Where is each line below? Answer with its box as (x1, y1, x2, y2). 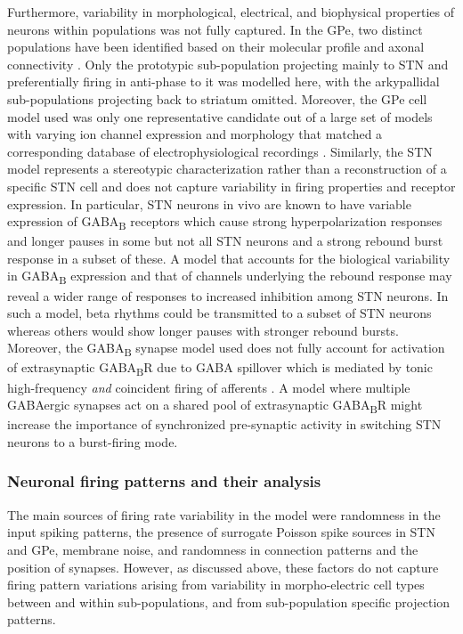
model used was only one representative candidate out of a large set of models (7, 107, 433, 126)
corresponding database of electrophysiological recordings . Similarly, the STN (7, 142, 433, 160)
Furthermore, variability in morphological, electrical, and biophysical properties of (7, 3, 455, 20)
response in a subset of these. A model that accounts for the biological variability (7, 248, 451, 267)
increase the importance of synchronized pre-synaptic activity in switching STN (7, 415, 442, 434)
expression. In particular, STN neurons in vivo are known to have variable (7, 194, 411, 213)
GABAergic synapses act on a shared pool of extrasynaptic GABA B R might (7, 395, 423, 416)
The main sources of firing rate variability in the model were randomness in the (7, 505, 441, 524)
